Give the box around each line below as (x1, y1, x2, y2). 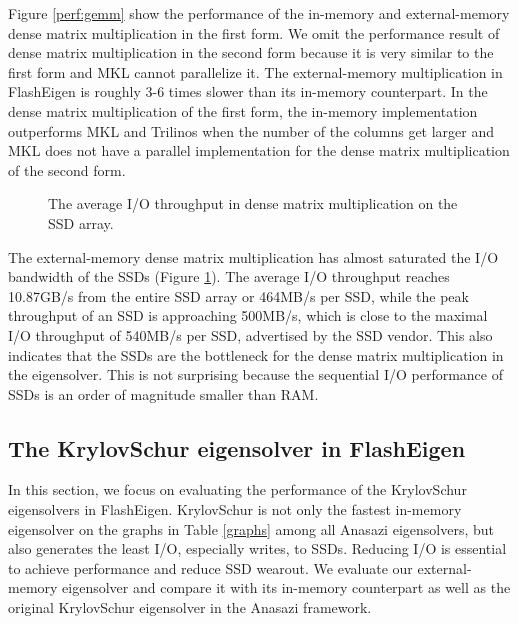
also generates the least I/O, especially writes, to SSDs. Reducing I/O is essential (8, 538, 507, 559)
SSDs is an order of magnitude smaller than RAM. (8, 383, 319, 404)
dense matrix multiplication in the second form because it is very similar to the (8, 42, 494, 63)
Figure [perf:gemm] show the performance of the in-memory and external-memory (8, 3, 510, 23)
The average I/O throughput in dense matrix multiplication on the (48, 193, 458, 214)
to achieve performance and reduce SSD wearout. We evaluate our (8, 557, 413, 578)
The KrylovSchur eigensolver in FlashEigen (8, 432, 466, 463)
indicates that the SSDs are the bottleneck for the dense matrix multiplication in (8, 344, 504, 365)
